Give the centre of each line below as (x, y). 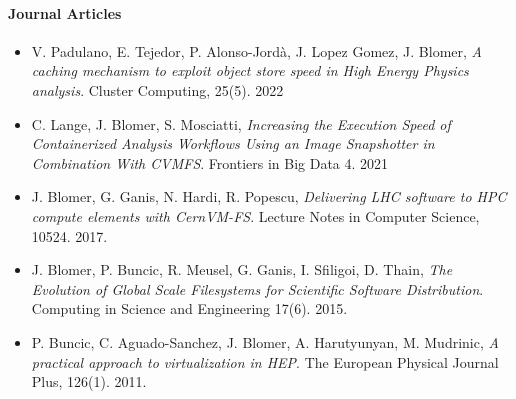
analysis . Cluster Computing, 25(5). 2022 (157, 89)
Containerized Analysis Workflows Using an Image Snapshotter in (233, 143)
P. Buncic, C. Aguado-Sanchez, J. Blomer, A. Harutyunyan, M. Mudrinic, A (265, 341)
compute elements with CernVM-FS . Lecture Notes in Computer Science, (255, 215)
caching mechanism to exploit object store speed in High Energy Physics (250, 70)
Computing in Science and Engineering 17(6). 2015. (189, 308)
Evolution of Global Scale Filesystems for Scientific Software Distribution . (257, 288)
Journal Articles (65, 12)
